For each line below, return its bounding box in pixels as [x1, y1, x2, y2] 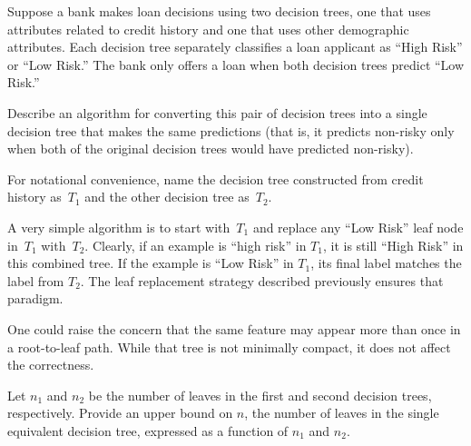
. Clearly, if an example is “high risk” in [84, 235, 307, 254]
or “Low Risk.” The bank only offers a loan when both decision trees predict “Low [7, 55, 465, 74]
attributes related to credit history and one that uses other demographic [7, 19, 409, 38]
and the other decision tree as [84, 187, 250, 206]
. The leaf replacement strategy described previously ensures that [80, 271, 444, 290]
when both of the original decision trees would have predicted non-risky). [7, 139, 414, 158]
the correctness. [7, 355, 94, 374]
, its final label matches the [310, 253, 462, 273]
